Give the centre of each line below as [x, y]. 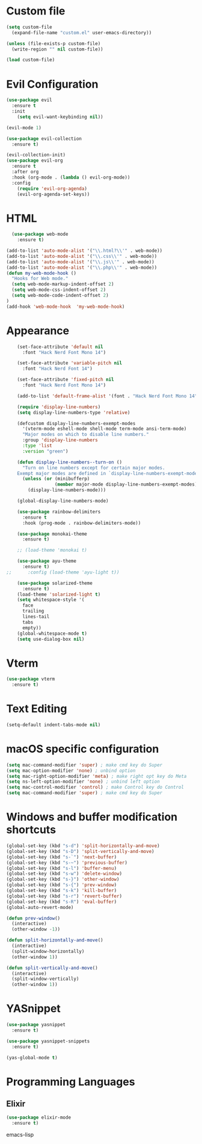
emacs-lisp [20, 1135]
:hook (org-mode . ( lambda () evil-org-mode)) [71, 177]
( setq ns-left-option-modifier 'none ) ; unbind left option [83, 782]
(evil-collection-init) [36, 155]
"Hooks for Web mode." [40, 279]
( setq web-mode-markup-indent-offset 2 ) [63, 284]
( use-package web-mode [40, 234]
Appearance [38, 330]
